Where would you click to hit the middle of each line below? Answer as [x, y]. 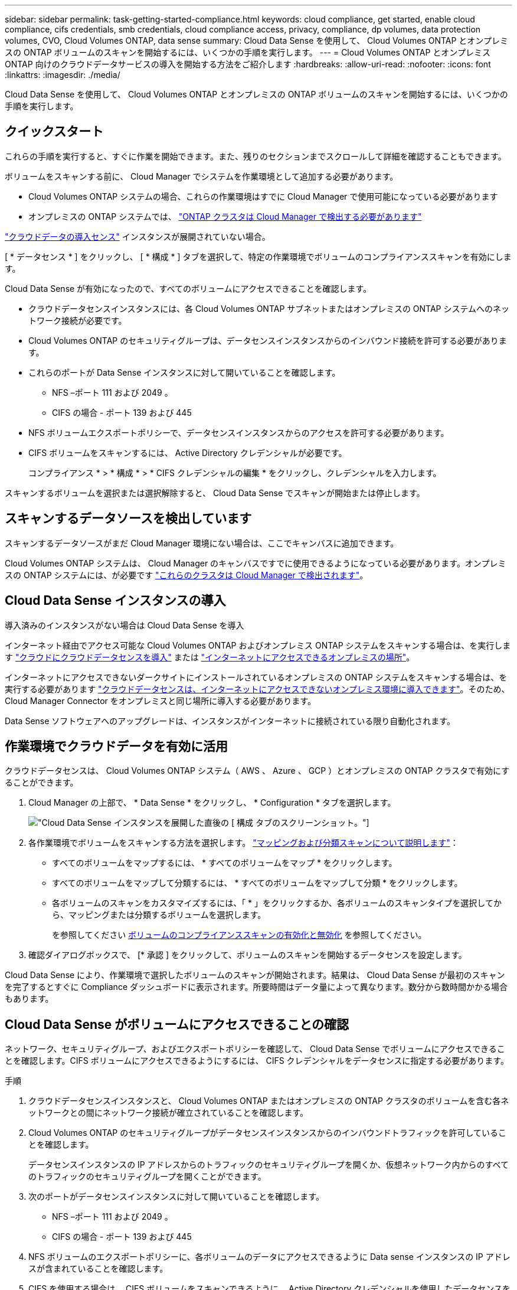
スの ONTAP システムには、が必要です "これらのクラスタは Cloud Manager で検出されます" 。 [186, 575]
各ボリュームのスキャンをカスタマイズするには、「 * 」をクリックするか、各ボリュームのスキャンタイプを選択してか [277, 903]
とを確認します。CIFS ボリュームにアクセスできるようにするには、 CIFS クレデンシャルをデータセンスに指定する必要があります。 [257, 1061]
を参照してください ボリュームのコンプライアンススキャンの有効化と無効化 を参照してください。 [239, 935]
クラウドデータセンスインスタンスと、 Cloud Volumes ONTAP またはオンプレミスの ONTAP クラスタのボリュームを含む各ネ [269, 1101]
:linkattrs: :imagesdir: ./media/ [63, 75]
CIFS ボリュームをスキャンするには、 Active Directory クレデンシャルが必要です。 [188, 452]
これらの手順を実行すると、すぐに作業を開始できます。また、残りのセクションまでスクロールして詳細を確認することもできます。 [256, 156]
